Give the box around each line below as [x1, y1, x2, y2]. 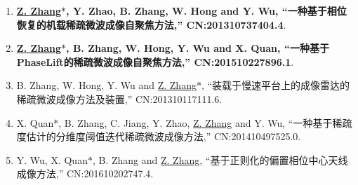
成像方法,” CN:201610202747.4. [16, 166, 154, 181]
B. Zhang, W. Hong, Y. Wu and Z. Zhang [16, 78, 197, 92]
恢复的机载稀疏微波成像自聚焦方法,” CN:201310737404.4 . [16, 17, 286, 32]
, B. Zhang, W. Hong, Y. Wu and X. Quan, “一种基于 [66, 41, 329, 55]
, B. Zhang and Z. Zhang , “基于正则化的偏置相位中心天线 [92, 152, 348, 167]
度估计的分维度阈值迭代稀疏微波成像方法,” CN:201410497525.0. [16, 129, 301, 144]
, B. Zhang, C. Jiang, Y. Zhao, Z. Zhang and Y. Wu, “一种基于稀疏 [58, 115, 352, 130]
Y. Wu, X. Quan [16, 152, 88, 167]
